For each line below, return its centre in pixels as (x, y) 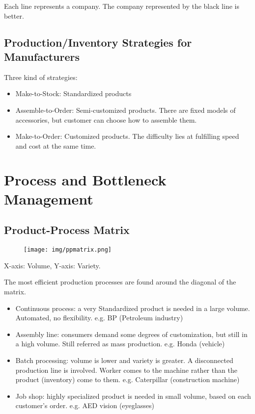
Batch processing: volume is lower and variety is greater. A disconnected (124, 360)
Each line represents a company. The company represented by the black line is (122, 6)
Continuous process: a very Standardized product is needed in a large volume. (133, 308)
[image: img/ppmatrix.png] (68, 250)
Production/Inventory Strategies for (98, 42)
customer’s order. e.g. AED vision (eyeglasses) (85, 405)
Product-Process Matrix (67, 230)
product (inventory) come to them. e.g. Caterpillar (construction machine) (127, 379)
